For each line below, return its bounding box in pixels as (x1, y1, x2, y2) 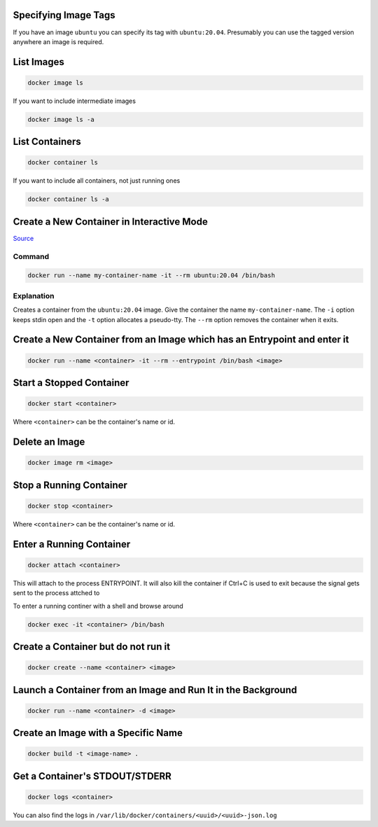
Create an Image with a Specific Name (13, 727, 183, 739)
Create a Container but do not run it (13, 641, 171, 653)
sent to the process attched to (13, 589, 100, 597)
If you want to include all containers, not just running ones (13, 176, 181, 185)
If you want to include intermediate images (13, 97, 136, 105)
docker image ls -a (27, 116, 94, 123)
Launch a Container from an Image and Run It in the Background (13, 683, 297, 696)
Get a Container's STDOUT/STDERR (13, 770, 171, 782)
